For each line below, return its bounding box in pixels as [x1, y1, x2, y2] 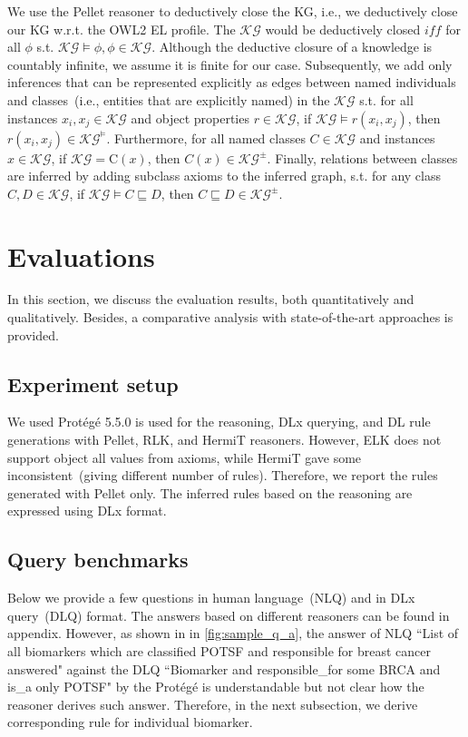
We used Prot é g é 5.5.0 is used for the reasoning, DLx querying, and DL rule [7, 412, 431, 431]
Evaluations [7, 237, 155, 274]
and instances [359, 128, 435, 147]
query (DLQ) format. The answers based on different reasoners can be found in [7, 605, 450, 624]
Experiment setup [7, 369, 179, 398]
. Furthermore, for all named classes [106, 128, 306, 147]
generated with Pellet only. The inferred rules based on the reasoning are [7, 483, 413, 502]
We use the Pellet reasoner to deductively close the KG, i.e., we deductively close [7, 2, 458, 20]
